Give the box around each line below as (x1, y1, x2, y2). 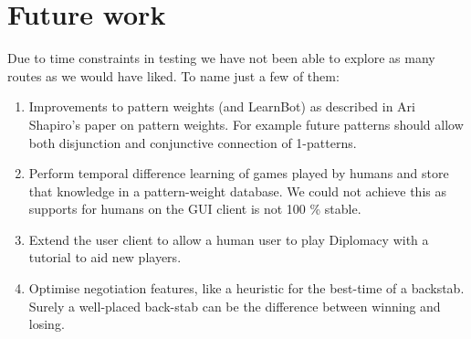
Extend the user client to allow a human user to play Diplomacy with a (28, 229, 429, 249)
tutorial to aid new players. (28, 248, 182, 267)
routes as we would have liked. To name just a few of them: (7, 66, 340, 85)
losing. (28, 314, 65, 334)
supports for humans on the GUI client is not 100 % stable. (28, 199, 361, 218)
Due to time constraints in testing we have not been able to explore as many (7, 48, 435, 68)
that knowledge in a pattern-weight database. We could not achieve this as (28, 181, 446, 200)
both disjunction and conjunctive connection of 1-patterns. (28, 132, 357, 152)
